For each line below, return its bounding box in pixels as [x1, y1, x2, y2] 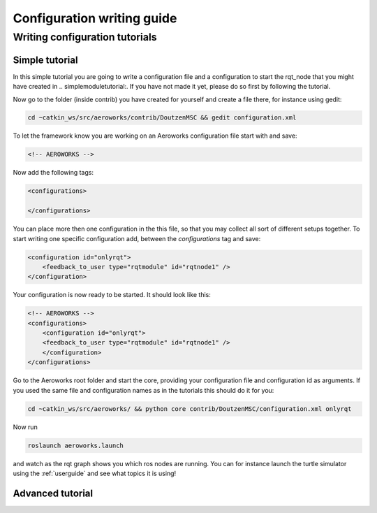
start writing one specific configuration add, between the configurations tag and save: [13, 234, 261, 243]
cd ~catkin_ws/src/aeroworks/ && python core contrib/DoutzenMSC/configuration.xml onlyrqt [27, 405, 352, 412]
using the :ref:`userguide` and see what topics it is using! [13, 469, 177, 477]
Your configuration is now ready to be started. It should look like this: [13, 291, 211, 299]
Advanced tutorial [13, 487, 94, 499]
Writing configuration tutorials [13, 31, 157, 43]
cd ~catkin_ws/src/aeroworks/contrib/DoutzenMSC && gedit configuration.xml [27, 114, 297, 122]
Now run [13, 423, 38, 431]
